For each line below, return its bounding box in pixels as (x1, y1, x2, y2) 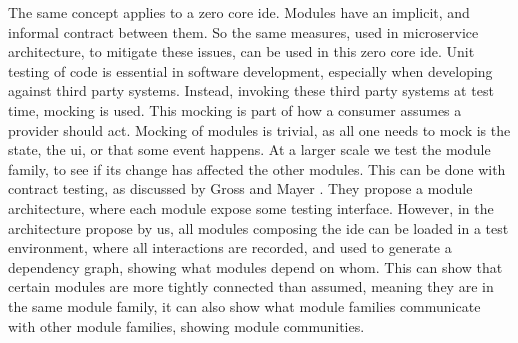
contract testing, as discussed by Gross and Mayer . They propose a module (8, 178, 473, 199)
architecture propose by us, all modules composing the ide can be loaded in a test (8, 217, 509, 238)
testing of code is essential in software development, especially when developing (8, 60, 493, 81)
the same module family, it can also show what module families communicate (8, 295, 481, 316)
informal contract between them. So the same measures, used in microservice (8, 21, 479, 42)
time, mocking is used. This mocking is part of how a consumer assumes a (8, 99, 462, 120)
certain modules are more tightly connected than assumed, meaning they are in (8, 276, 494, 297)
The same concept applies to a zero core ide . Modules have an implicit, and (8, 2, 470, 22)
